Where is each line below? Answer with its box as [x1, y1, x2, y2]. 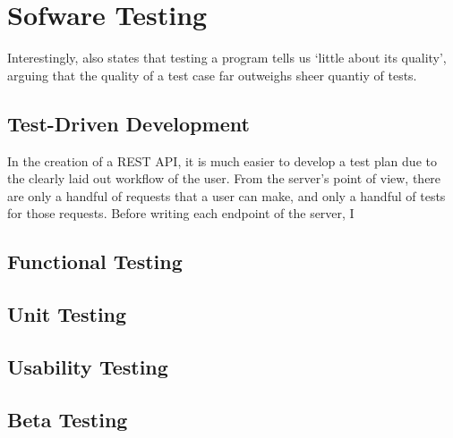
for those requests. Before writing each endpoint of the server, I [7, 204, 355, 223]
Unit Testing [7, 300, 127, 328]
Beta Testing [7, 405, 128, 433]
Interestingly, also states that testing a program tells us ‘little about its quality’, [7, 48, 447, 67]
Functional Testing [7, 248, 183, 275]
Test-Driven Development [7, 109, 250, 137]
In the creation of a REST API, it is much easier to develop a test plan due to [7, 151, 437, 170]
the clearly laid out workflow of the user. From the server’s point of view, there [7, 169, 441, 188]
